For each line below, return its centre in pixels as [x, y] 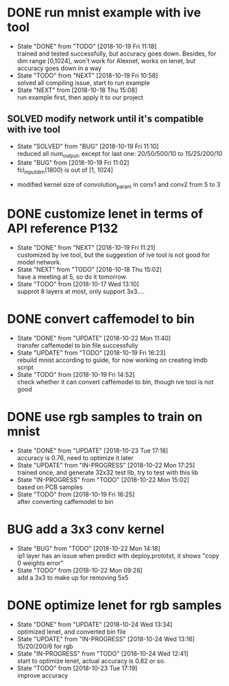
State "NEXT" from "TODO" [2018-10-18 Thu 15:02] [89, 270]
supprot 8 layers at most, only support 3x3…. [81, 291]
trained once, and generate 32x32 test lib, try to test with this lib [108, 472]
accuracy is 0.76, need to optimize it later [75, 457]
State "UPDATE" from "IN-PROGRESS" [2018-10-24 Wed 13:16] [106, 639]
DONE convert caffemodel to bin [101, 319]
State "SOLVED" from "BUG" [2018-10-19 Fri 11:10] [88, 146]
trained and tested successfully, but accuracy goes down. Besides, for [117, 54]
